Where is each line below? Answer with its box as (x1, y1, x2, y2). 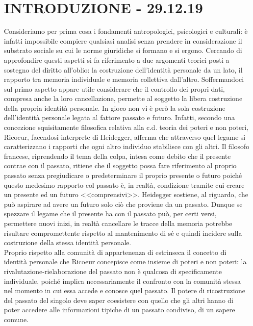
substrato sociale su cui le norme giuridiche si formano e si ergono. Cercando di (4, 45, 242, 55)
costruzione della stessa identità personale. (4, 237, 131, 248)
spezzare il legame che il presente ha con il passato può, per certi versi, (4, 208, 217, 219)
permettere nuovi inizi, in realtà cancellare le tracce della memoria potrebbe (4, 218, 232, 228)
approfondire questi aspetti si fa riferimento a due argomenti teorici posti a (4, 54, 229, 65)
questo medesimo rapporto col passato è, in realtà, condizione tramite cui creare (4, 179, 245, 190)
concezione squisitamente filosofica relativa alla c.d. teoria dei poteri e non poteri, (4, 122, 249, 132)
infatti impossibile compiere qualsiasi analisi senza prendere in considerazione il (4, 35, 242, 46)
